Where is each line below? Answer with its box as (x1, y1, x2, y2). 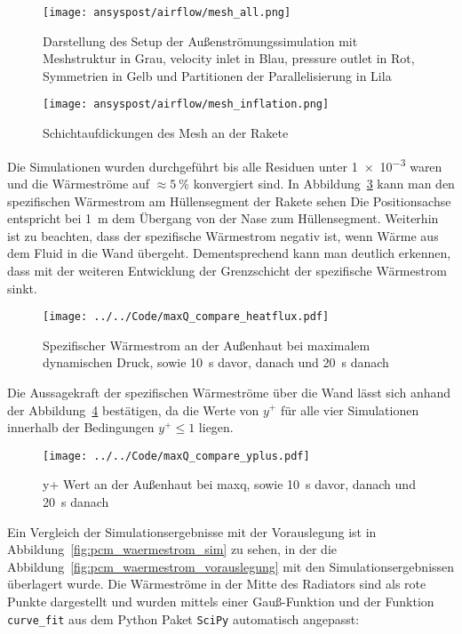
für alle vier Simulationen (280, 400, 419, 419)
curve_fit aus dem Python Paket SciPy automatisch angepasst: (7, 609, 360, 628)
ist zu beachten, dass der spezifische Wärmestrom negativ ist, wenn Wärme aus (7, 226, 439, 245)
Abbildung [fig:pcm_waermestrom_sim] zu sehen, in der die (7, 540, 337, 558)
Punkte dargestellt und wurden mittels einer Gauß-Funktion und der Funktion (7, 591, 434, 610)
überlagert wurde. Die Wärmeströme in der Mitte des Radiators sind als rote (7, 574, 426, 593)
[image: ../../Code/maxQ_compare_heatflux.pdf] (43, 310, 330, 324)
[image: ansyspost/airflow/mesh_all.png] (43, 6, 291, 19)
